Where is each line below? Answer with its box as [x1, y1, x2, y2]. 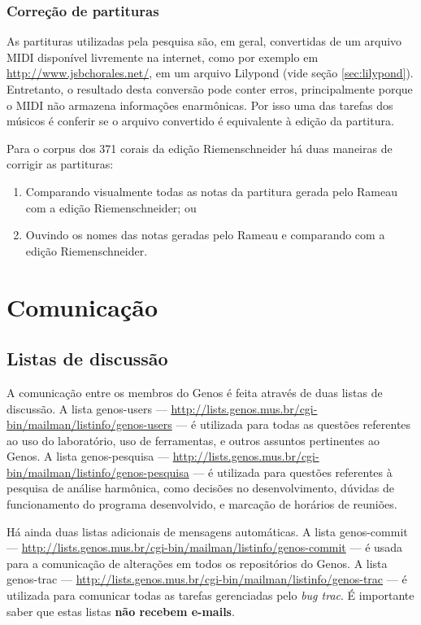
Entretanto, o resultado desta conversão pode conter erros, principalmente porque [7, 81, 413, 97]
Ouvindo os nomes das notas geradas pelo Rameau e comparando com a [25, 226, 385, 243]
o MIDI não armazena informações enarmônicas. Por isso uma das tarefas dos [7, 96, 393, 113]
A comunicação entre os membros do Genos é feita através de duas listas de [7, 383, 383, 400]
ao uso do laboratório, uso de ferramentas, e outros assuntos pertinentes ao [7, 431, 380, 448]
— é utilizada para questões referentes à [193, 463, 393, 480]
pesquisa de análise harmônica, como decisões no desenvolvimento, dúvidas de [7, 479, 394, 496]
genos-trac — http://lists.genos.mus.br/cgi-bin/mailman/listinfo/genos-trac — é [7, 570, 407, 588]
